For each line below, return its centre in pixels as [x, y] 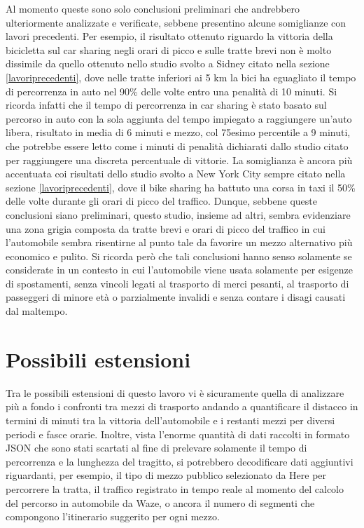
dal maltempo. [37, 311]
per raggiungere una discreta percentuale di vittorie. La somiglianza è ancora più [179, 160]
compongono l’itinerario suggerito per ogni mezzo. [113, 516]
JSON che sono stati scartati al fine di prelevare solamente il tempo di [156, 448]
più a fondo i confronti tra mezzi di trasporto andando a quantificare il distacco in [182, 406]
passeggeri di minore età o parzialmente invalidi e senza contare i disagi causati [176, 297]
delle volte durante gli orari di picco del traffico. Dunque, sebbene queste [162, 201]
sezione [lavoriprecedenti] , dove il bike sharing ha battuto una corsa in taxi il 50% [181, 187]
